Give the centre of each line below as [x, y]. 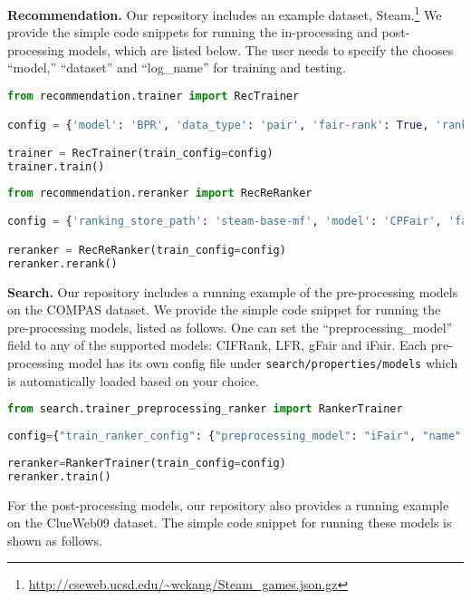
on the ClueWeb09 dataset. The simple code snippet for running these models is [230, 523]
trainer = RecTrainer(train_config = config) [140, 154]
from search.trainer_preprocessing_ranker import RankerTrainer [205, 409]
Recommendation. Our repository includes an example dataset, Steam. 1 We [225, 13]
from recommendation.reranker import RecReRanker [160, 193]
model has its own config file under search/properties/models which [263, 363]
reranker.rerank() [62, 263]
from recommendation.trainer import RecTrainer [154, 97]
